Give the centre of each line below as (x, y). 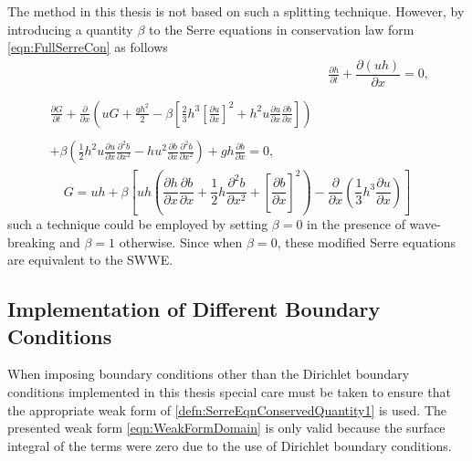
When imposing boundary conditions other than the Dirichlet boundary (209, 374)
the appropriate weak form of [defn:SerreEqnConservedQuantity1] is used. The (227, 409)
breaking (31, 241)
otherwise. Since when (181, 241)
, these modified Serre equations (367, 241)
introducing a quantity (70, 29)
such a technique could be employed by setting (138, 224)
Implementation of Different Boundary (194, 309)
